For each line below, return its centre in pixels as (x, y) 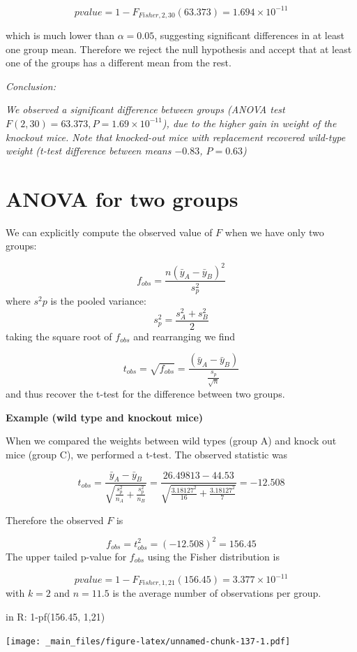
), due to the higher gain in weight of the (249, 123)
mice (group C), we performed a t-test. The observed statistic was (147, 454)
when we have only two (274, 232)
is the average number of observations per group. (217, 593)
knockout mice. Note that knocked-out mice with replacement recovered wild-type (176, 137)
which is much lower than (60, 35)
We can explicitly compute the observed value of (109, 232)
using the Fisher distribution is (213, 556)
